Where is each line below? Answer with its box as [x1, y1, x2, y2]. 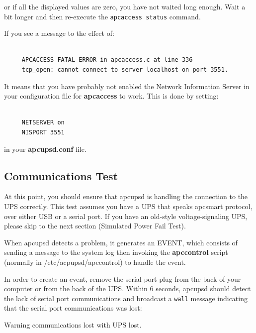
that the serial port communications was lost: [4, 303, 142, 313]
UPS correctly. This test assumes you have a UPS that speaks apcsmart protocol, [4, 201, 253, 211]
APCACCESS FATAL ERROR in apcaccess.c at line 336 [21, 56, 193, 64]
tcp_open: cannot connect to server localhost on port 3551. [21, 66, 229, 74]
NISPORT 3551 [21, 129, 65, 136]
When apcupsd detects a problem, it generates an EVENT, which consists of [4, 237, 238, 247]
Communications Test [4, 168, 118, 183]
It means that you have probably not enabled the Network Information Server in [4, 81, 250, 91]
